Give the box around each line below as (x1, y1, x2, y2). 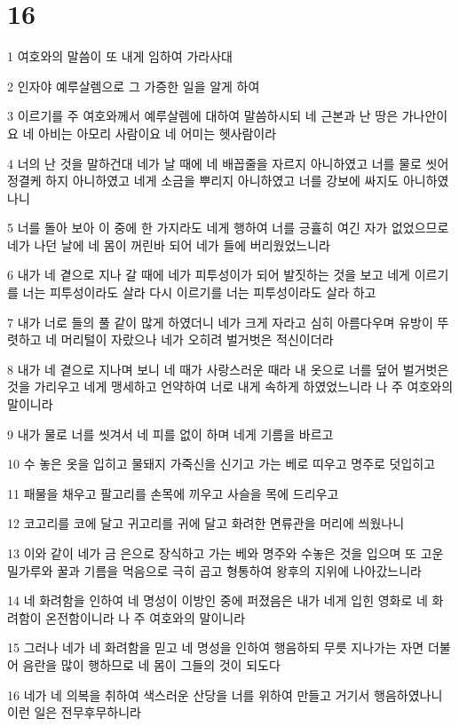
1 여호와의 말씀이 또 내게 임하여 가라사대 (7, 47, 233, 66)
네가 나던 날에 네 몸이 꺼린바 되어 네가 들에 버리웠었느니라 (7, 235, 330, 254)
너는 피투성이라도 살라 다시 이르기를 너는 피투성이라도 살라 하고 (22, 283, 376, 302)
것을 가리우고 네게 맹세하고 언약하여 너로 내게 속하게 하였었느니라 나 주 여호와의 (7, 377, 454, 396)
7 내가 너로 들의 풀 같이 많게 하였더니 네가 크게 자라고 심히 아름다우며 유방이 (7, 312, 433, 331)
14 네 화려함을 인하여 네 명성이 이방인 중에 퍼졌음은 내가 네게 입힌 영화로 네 (7, 591, 428, 610)
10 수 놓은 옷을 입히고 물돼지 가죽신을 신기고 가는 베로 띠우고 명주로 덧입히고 (7, 454, 436, 473)
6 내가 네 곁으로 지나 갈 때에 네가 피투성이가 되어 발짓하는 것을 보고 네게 (7, 265, 411, 284)
